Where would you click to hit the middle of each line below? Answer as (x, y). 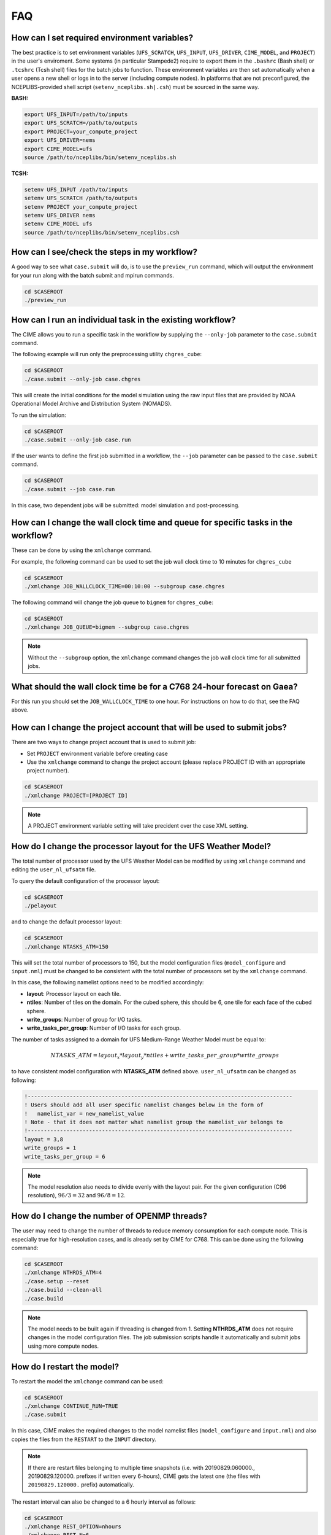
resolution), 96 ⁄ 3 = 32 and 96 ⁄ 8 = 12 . (77, 1195)
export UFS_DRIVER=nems (60, 140)
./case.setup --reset (57, 1281)
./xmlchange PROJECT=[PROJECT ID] (76, 795)
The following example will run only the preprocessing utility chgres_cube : (107, 354)
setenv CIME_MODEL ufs (58, 224)
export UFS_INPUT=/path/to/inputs (76, 115)
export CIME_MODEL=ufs (58, 149)
